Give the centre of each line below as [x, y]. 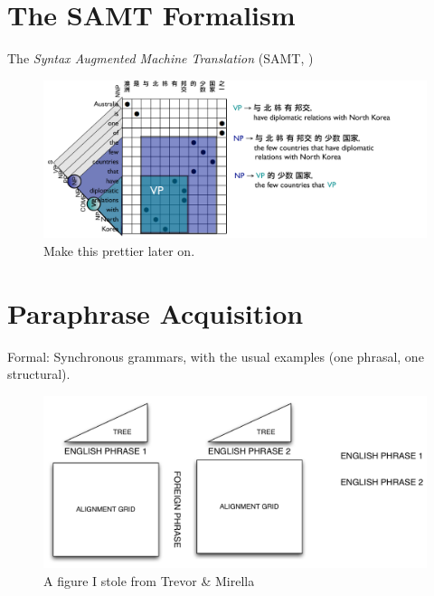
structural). [39, 374]
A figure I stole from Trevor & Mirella [149, 581]
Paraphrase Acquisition [156, 312]
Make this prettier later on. [119, 251]
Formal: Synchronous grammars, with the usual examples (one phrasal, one [216, 356]
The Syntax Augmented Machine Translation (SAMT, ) [160, 58]
